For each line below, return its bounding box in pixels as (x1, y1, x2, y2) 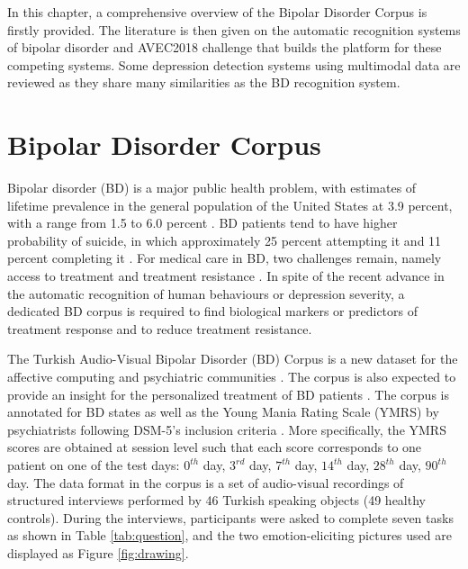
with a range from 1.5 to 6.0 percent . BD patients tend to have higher (7, 213, 398, 232)
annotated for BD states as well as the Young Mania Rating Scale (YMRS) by (7, 402, 439, 421)
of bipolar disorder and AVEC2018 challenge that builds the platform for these (7, 38, 442, 57)
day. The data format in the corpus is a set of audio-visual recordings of (7, 473, 404, 492)
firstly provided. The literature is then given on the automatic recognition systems (7, 20, 461, 39)
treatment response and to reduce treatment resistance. (7, 319, 312, 338)
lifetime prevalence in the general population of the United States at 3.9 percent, (7, 195, 453, 214)
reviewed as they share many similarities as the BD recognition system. (7, 73, 400, 92)
